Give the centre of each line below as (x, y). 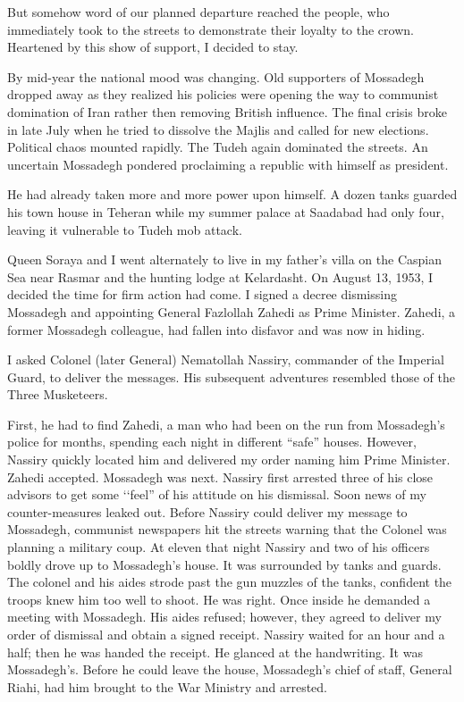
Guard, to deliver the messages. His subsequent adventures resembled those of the (232, 376)
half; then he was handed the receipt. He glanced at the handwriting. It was (215, 652)
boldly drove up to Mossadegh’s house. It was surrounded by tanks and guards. (224, 564)
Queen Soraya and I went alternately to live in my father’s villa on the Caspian (224, 259)
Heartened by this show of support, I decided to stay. (153, 47)
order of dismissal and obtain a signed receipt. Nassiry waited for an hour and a (226, 634)
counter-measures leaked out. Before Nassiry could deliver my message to (207, 511)
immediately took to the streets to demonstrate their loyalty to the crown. (211, 29)
